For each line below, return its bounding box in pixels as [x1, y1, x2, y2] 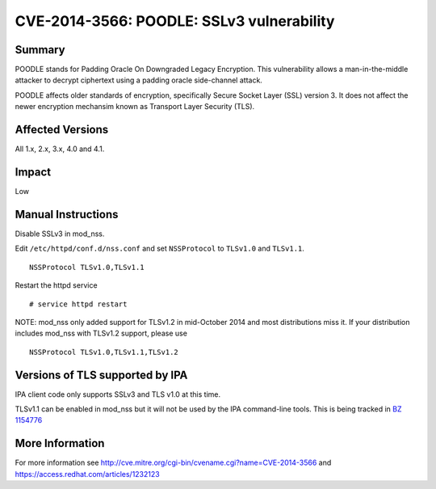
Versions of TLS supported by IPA [15, 368, 188, 382]
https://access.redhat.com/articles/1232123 [15, 469, 161, 478]
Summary [15, 43, 65, 57]
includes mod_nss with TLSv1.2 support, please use [15, 328, 187, 339]
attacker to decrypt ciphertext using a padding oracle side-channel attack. [15, 75, 262, 85]
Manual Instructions [15, 207, 119, 221]
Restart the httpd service [15, 280, 98, 290]
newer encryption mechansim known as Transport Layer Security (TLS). [15, 102, 255, 112]
